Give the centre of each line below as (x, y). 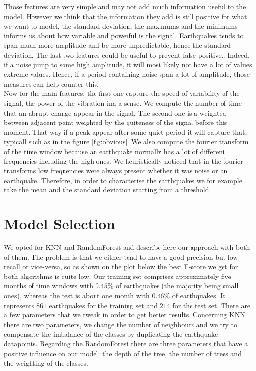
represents (19, 305)
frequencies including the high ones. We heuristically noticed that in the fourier (124, 161)
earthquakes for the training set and (103, 305)
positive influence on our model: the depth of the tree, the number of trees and (123, 353)
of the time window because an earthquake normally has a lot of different (115, 151)
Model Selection (60, 224)
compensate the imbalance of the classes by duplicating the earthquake (111, 334)
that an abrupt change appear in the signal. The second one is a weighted (115, 112)
